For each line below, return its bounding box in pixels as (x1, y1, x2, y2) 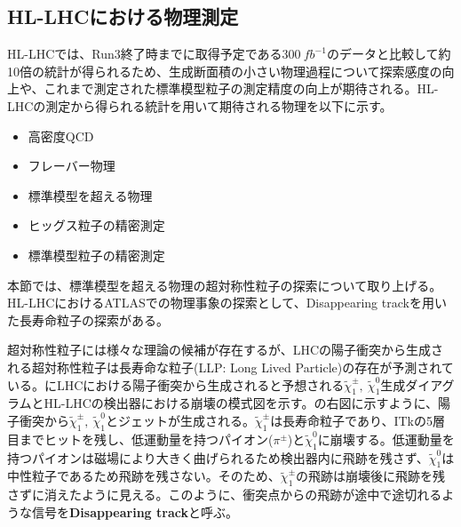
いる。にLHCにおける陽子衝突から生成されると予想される (7, 375, 345, 394)
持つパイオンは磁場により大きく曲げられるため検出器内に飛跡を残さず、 (7, 448, 429, 467)
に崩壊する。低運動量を (317, 429, 455, 448)
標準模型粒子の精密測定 (28, 245, 165, 264)
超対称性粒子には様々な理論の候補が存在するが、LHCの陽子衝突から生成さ (7, 340, 444, 359)
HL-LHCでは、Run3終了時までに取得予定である (7, 44, 282, 63)
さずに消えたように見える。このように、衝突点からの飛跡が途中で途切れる (7, 485, 442, 504)
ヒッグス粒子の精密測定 (28, 216, 165, 235)
